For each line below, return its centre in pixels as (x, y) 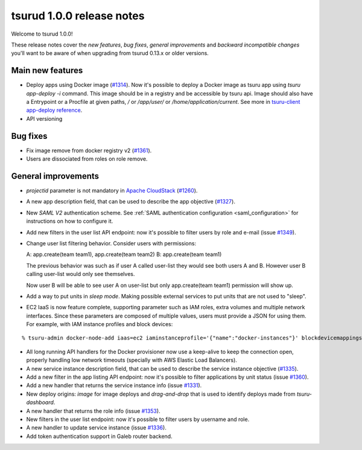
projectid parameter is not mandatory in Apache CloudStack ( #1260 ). (112, 191)
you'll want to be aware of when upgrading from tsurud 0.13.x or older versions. (110, 53)
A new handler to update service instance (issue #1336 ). (97, 428)
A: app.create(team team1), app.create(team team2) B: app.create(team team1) (124, 254)
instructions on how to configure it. (70, 221)
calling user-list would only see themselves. (81, 274)
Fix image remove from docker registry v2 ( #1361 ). (89, 150)
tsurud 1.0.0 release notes (78, 16)
